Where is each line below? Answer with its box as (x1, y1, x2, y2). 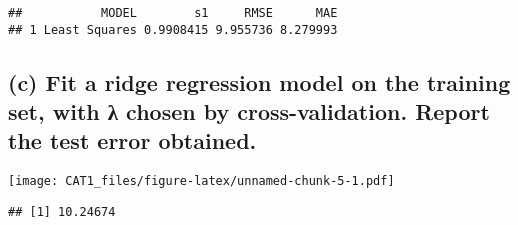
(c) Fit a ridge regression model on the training (8, 66, 511, 97)
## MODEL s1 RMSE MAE (8, 6, 338, 20)
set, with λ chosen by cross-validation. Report (8, 96, 490, 127)
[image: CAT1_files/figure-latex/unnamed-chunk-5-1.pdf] (8, 174, 395, 189)
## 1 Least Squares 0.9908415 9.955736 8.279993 (8, 22, 338, 37)
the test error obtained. (8, 125, 257, 156)
